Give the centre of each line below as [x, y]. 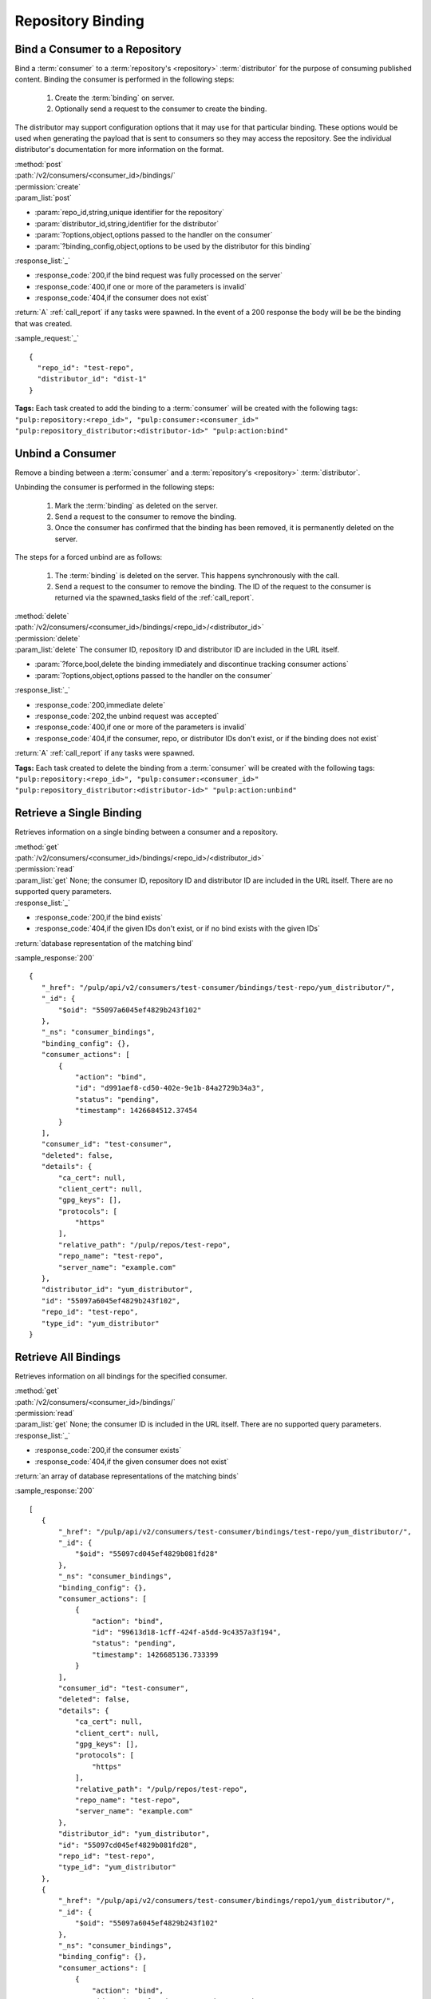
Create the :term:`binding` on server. [115, 98]
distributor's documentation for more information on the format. [119, 150]
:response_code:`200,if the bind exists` [99, 917]
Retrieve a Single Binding [78, 813]
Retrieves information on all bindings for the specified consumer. [121, 1376]
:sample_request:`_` [47, 338]
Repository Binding [80, 21]
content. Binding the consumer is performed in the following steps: [125, 79]
